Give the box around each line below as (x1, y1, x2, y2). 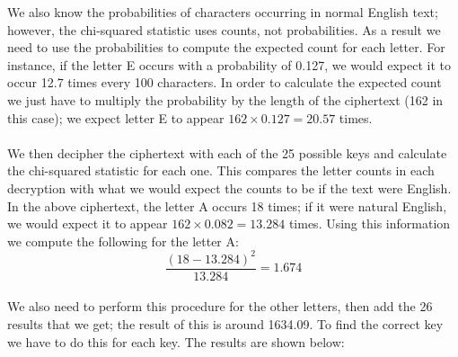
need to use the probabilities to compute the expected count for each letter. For (7, 38, 445, 57)
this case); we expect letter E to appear (7, 108, 225, 127)
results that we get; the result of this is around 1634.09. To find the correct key (7, 315, 444, 334)
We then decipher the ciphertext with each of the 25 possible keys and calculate (7, 143, 447, 162)
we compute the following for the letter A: (7, 231, 239, 250)
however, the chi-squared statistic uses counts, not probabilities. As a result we (7, 20, 441, 39)
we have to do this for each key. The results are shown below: (7, 332, 345, 351)
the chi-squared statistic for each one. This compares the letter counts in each (7, 161, 435, 180)
